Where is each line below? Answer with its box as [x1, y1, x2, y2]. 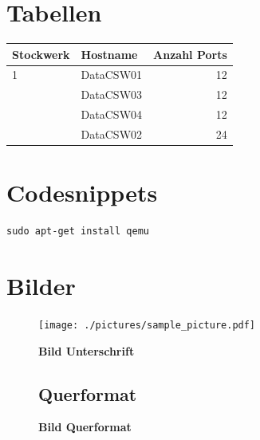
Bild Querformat [38, 418, 132, 435]
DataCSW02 [81, 126, 143, 142]
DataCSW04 [81, 106, 143, 123]
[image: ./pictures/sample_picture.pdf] [38, 319, 256, 331]
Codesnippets [6, 176, 158, 209]
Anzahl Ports [153, 45, 227, 62]
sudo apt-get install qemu [6, 226, 149, 238]
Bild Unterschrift [38, 342, 135, 359]
